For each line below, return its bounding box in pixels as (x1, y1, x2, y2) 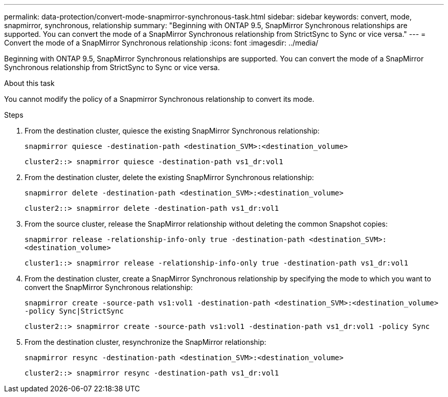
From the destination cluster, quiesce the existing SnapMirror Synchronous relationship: (25, 126, 320, 135)
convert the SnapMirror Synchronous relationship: (25, 283, 193, 292)
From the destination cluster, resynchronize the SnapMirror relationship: (25, 338, 266, 346)
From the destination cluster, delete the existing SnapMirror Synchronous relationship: (25, 173, 314, 182)
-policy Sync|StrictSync (25, 307, 124, 315)
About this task (4, 79, 55, 87)
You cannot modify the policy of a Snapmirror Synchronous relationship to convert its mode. (4, 95, 315, 103)
